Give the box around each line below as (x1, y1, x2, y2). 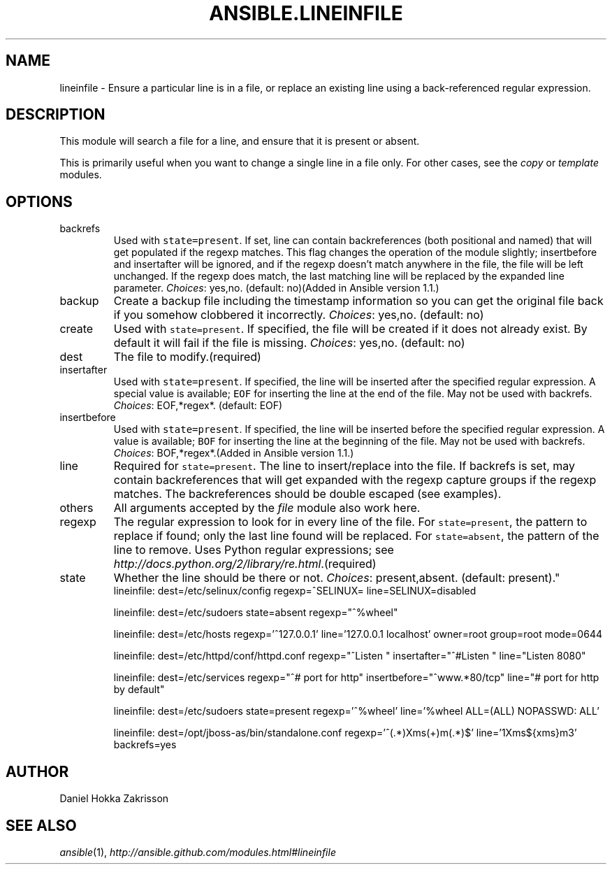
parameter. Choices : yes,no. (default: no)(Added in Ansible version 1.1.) (113, 282, 439, 294)
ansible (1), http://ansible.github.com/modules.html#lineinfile (59, 846, 336, 858)
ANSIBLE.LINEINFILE (209, 1, 403, 25)
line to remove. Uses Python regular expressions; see (113, 543, 394, 557)
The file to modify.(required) (113, 350, 261, 364)
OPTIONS (6, 192, 73, 211)
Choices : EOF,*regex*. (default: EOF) (113, 399, 283, 412)
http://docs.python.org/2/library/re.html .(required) (113, 557, 377, 571)
